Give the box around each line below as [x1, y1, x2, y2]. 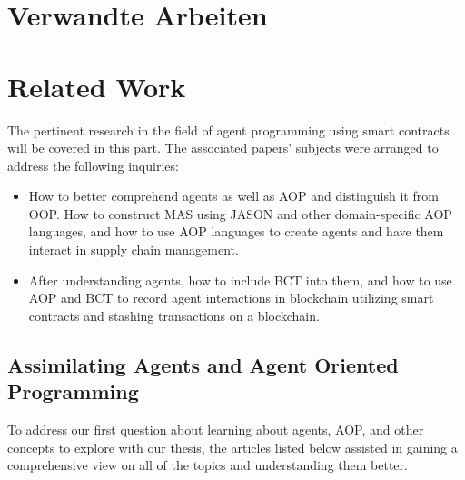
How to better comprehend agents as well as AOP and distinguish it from [28, 186, 439, 205]
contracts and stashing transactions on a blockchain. [28, 305, 320, 325]
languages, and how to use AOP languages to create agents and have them [28, 222, 444, 241]
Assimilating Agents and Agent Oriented [7, 350, 399, 378]
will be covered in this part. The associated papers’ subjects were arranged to [7, 138, 439, 157]
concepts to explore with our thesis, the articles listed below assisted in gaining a [7, 437, 458, 456]
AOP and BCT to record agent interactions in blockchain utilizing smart [28, 288, 434, 307]
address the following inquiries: [7, 155, 179, 175]
